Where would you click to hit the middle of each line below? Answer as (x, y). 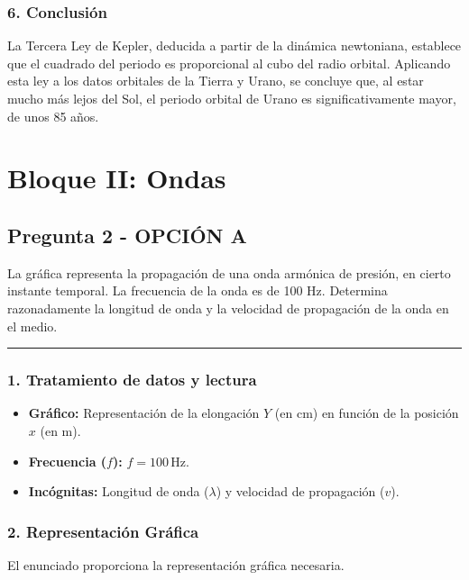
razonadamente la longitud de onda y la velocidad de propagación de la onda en (228, 308)
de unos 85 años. (53, 116)
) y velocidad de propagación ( (300, 491)
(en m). (60, 430)
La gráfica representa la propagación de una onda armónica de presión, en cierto (229, 272)
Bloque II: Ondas (117, 178)
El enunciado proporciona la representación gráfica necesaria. (176, 564)
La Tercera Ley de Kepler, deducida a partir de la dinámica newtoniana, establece (234, 45)
